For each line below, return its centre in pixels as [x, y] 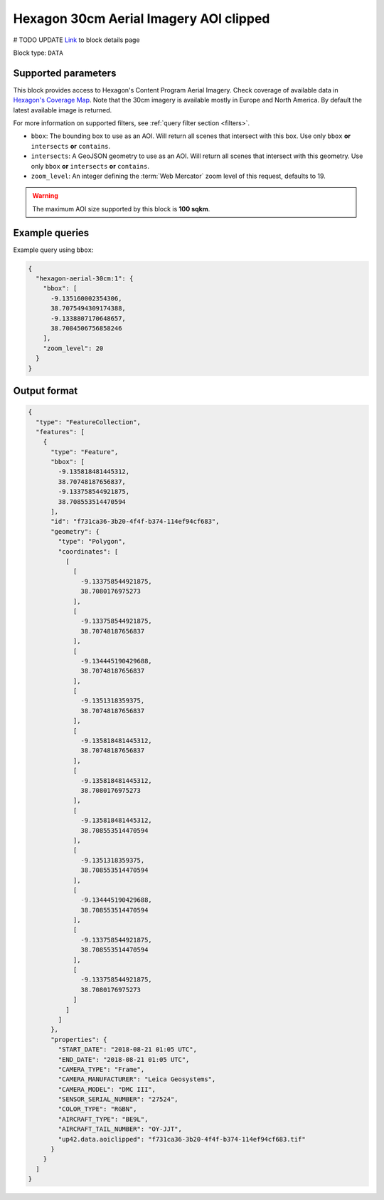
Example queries [51, 232]
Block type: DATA [38, 53]
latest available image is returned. [63, 110]
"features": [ [60, 432]
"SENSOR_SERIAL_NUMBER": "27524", [118, 1099]
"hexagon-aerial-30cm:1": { [85, 279]
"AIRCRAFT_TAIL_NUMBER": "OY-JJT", [120, 1129]
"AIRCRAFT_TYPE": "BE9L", [103, 1119]
